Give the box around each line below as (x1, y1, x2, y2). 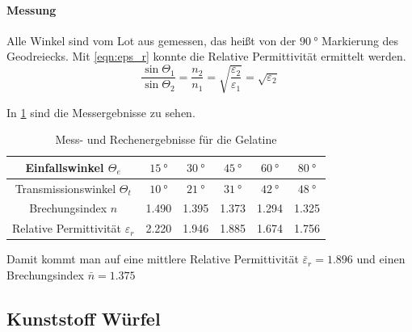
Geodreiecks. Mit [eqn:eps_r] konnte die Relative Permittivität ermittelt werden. (6, 48, 406, 65)
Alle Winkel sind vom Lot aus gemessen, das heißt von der (6, 32, 296, 48)
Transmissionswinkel (15, 179, 116, 196)
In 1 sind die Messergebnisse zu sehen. (6, 103, 195, 120)
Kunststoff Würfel (6, 305, 161, 330)
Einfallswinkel (25, 158, 104, 175)
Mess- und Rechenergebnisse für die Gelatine (55, 131, 277, 148)
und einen (356, 250, 406, 267)
